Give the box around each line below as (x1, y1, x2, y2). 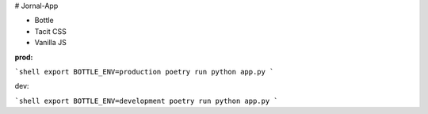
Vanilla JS (34, 38, 67, 47)
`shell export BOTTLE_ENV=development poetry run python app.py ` (14, 96, 279, 105)
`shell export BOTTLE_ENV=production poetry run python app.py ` (14, 67, 274, 76)
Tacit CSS (34, 26, 67, 36)
